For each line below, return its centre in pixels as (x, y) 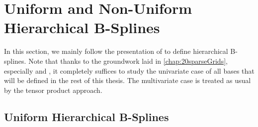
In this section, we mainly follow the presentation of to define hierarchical (116, 51)
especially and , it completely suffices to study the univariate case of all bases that (129, 70)
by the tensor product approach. (53, 90)
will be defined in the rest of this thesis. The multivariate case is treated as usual (128, 80)
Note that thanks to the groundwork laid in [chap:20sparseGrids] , (128, 61)
